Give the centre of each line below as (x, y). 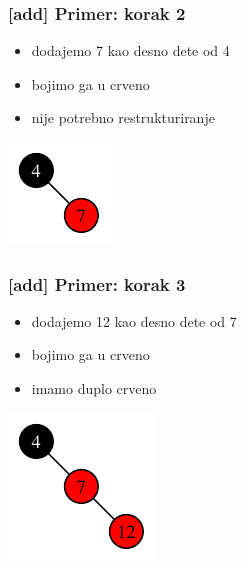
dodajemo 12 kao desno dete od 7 (134, 320)
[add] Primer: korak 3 (97, 283)
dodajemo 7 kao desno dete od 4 (130, 50)
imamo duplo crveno (94, 388)
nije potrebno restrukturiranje (123, 117)
